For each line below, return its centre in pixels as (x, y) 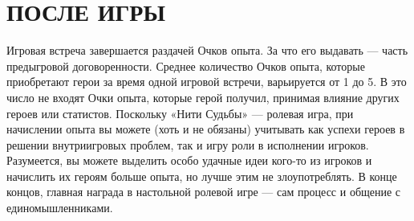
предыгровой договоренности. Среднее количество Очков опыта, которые (186, 65)
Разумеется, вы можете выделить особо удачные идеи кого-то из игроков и (189, 160)
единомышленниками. (60, 208)
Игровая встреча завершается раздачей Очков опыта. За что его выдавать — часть (207, 50)
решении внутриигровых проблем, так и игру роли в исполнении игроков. (188, 144)
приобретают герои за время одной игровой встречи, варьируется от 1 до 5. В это (207, 82)
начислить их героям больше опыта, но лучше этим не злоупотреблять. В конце (202, 176)
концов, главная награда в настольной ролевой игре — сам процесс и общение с (204, 192)
